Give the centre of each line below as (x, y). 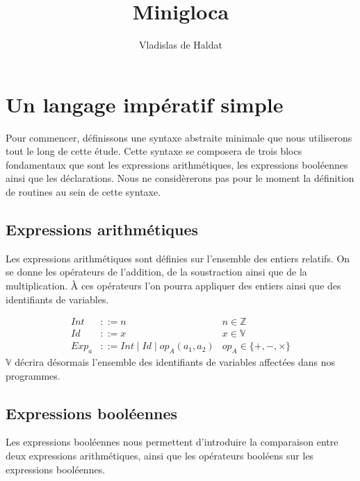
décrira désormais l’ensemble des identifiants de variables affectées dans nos (175, 362)
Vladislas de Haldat (181, 45)
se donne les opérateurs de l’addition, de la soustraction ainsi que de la (156, 272)
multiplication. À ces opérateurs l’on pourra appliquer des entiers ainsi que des (173, 286)
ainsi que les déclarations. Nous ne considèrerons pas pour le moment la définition (180, 178)
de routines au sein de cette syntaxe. (83, 192)
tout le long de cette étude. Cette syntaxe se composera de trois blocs (154, 151)
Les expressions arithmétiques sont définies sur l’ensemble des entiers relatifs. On (178, 258)
